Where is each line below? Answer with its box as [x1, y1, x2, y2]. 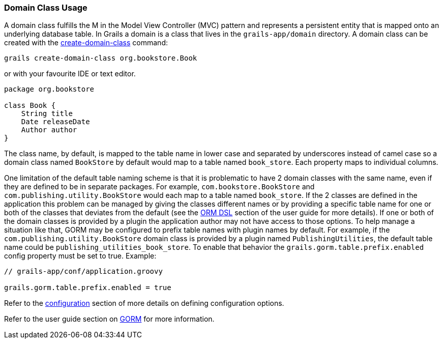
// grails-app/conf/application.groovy [4, 267, 163, 276]
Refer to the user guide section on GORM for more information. [4, 315, 215, 324]
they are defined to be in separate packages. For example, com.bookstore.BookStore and [4, 182, 315, 191]
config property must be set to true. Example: [4, 251, 157, 261]
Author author [21, 126, 77, 134]
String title [21, 109, 73, 118]
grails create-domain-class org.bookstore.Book [4, 54, 197, 63]
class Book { [4, 101, 56, 110]
